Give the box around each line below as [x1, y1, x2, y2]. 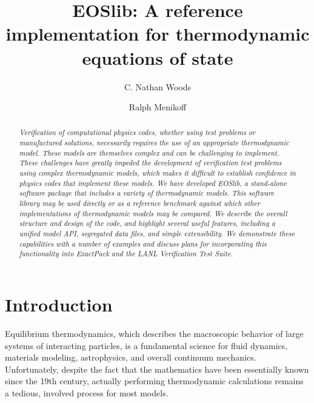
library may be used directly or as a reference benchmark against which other [19, 198, 261, 208]
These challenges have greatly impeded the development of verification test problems [19, 158, 282, 168]
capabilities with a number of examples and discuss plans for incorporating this [19, 238, 267, 248]
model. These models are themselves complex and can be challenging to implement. [19, 147, 279, 158]
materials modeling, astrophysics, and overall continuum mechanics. [5, 351, 256, 364]
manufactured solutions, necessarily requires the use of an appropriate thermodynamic [19, 138, 289, 148]
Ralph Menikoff [129, 101, 187, 113]
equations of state [82, 45, 233, 70]
